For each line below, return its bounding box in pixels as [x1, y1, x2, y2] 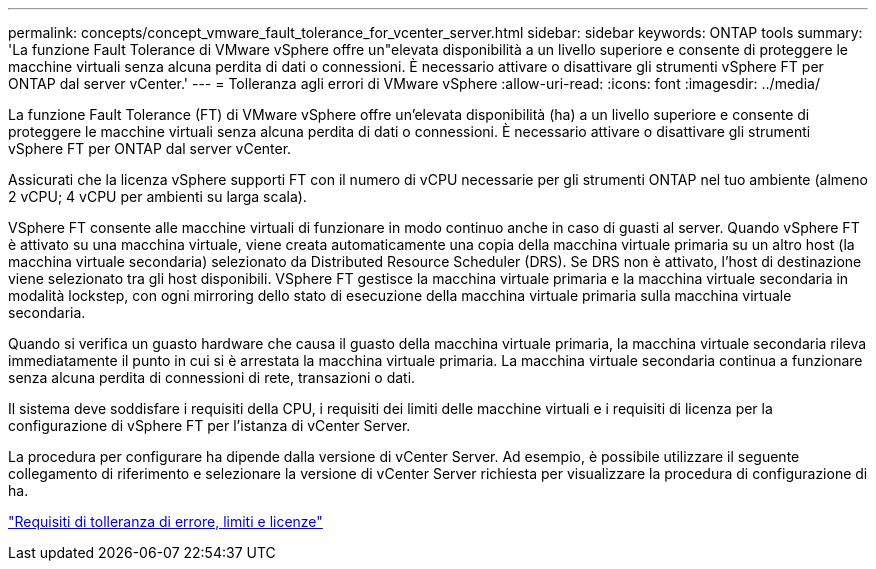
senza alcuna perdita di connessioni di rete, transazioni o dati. [8, 369, 416, 386]
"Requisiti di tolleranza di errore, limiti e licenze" [8, 513, 323, 530]
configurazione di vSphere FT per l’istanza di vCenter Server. [8, 417, 411, 434]
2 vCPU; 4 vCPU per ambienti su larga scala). [8, 188, 307, 205]
